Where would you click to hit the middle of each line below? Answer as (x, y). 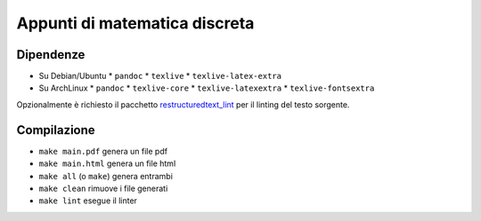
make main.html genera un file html (107, 163)
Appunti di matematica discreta (135, 23)
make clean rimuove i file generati (103, 188)
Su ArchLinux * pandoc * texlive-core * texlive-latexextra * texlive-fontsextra (207, 88)
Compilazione (56, 130)
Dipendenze (51, 55)
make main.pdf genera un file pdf (103, 151)
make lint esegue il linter (88, 201)
